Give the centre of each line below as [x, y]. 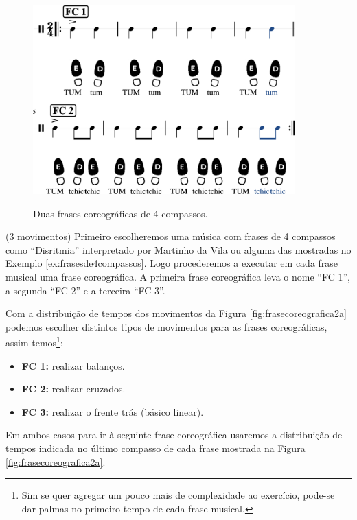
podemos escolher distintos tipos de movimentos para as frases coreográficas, [166, 326]
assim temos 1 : [34, 342]
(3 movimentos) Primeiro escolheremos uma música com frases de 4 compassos [171, 236]
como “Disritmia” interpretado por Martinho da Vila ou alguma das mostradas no [178, 249]
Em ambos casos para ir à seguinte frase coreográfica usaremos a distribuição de [174, 435]
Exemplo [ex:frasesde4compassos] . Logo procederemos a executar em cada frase [172, 263]
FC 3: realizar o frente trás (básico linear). [113, 411]
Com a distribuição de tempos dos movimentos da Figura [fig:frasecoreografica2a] [176, 313]
